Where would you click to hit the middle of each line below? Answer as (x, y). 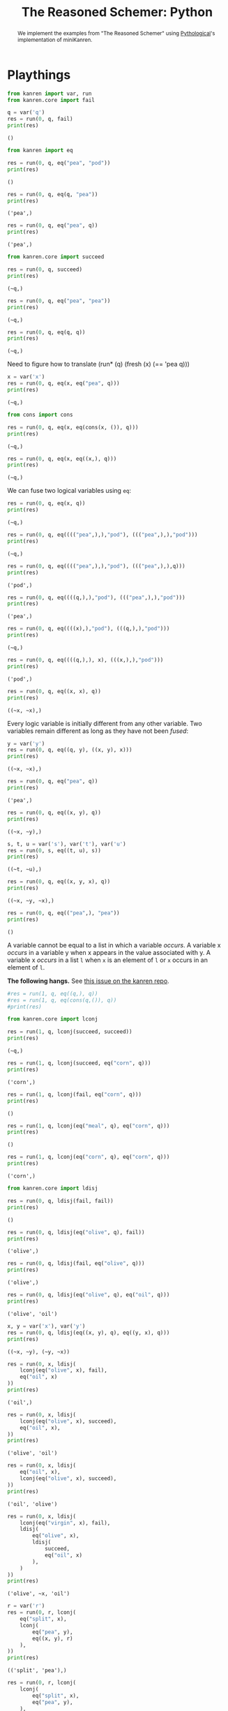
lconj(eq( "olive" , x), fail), (64, 1370)
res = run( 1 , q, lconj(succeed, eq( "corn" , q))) (79, 1063)
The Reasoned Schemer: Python (117, 12)
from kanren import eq (40, 151)
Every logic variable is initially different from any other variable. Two (105, 723)
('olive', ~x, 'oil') (39, 1594)
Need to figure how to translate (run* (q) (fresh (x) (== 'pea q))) (99, 364)
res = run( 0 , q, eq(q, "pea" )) (53, 194)
